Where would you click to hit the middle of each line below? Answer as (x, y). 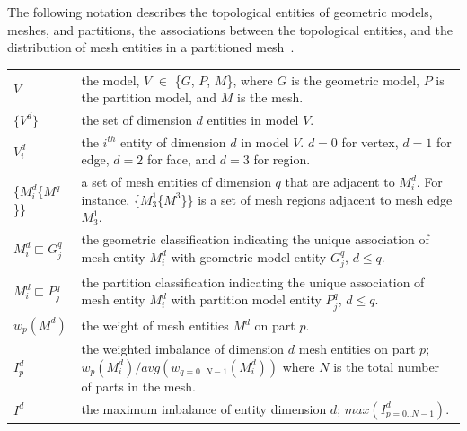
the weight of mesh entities (155, 325)
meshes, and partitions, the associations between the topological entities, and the (230, 29)
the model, (110, 79)
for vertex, (370, 141)
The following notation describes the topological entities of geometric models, (220, 12)
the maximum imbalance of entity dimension (204, 408)
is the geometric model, (355, 79)
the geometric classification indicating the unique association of (255, 239)
